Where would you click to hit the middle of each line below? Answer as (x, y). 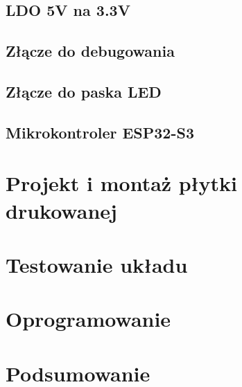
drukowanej (61, 210)
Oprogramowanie (88, 319)
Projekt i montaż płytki (122, 183)
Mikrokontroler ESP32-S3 (100, 132)
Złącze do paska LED (84, 91)
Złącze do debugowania (90, 51)
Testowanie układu (97, 264)
